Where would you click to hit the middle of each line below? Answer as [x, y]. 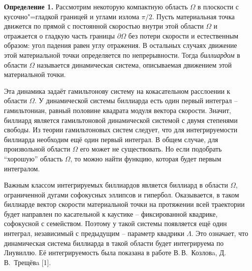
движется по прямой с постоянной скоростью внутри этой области [104, 26]
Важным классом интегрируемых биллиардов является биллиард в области [116, 185]
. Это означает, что [220, 233]
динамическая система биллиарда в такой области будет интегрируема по [114, 243]
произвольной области [37, 149]
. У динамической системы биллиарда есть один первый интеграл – [136, 100]
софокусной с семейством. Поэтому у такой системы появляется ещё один [115, 223]
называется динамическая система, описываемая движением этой [134, 64]
